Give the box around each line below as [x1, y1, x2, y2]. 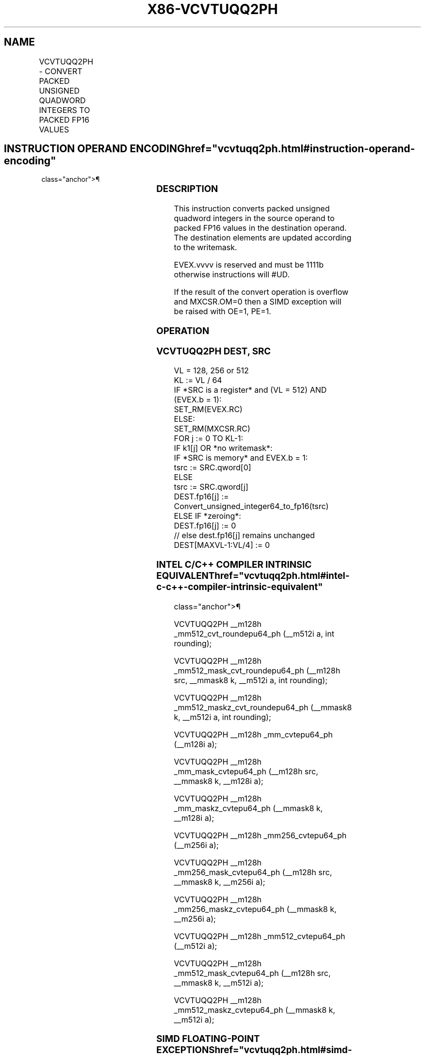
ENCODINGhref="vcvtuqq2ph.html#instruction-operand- [130, 143, 415, 155]
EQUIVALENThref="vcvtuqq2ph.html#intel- [156, 570, 350, 582]
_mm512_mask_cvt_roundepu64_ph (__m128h [174, 665, 341, 675]
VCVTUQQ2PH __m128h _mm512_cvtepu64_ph [174, 931, 345, 941]
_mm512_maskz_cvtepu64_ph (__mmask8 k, [174, 1005, 335, 1015]
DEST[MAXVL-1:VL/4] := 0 [174, 540, 270, 550]
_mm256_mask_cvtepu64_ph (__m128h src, [174, 867, 332, 877]
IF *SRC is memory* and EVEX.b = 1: [174, 453, 308, 463]
